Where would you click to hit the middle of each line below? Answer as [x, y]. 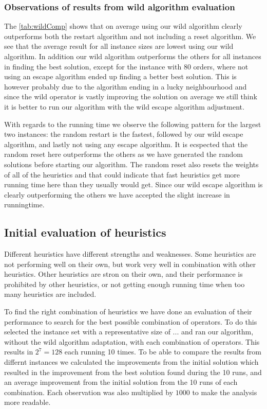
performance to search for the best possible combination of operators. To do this [131, 321]
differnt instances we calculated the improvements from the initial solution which [131, 362]
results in [19, 352]
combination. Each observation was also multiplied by [89, 392]
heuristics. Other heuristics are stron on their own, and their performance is [123, 274]
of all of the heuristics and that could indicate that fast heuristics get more [122, 174]
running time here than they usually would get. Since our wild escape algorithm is [133, 184]
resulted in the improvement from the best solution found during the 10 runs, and [133, 372]
